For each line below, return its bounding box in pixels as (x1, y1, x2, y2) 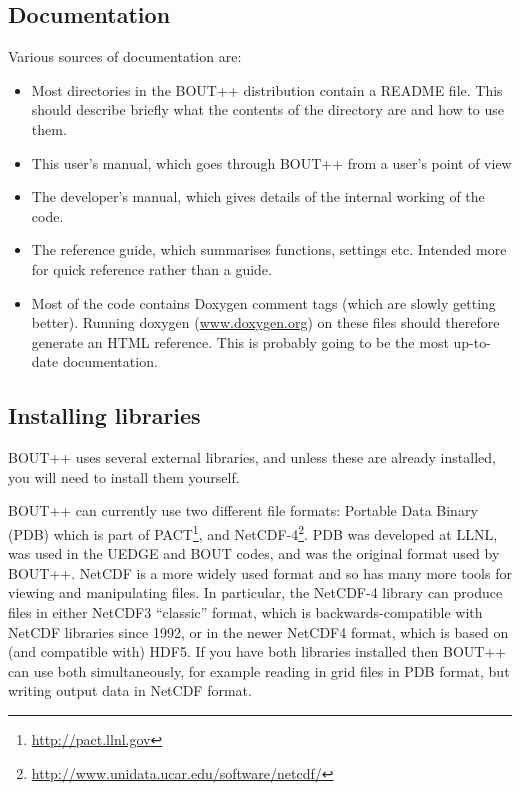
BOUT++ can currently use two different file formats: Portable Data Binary (8, 500, 478, 521)
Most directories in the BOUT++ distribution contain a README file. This (31, 79, 503, 100)
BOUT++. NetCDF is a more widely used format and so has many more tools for (8, 562, 512, 583)
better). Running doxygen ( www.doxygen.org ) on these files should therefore (31, 312, 500, 333)
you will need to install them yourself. (8, 466, 240, 487)
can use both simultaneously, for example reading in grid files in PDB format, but (8, 660, 510, 681)
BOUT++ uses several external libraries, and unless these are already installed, (8, 447, 496, 468)
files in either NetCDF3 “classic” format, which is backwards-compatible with (8, 601, 483, 622)
